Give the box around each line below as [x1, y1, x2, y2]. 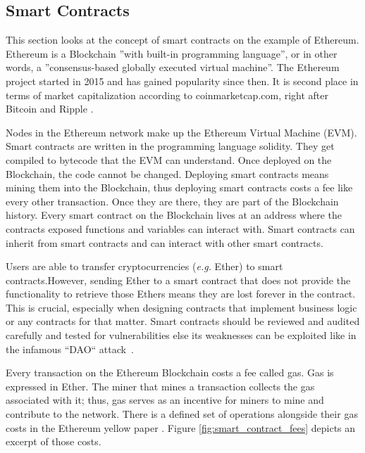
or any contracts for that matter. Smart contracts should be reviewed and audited [6, 314, 360, 328]
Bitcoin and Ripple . [6, 101, 94, 116]
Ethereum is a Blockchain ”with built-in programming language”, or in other [6, 46, 338, 60]
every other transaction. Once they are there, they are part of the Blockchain [6, 193, 339, 208]
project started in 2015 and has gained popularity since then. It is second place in [6, 73, 359, 88]
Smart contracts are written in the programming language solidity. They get [6, 139, 335, 153]
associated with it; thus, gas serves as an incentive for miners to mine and [6, 393, 324, 407]
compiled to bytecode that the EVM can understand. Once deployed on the [6, 152, 332, 167]
